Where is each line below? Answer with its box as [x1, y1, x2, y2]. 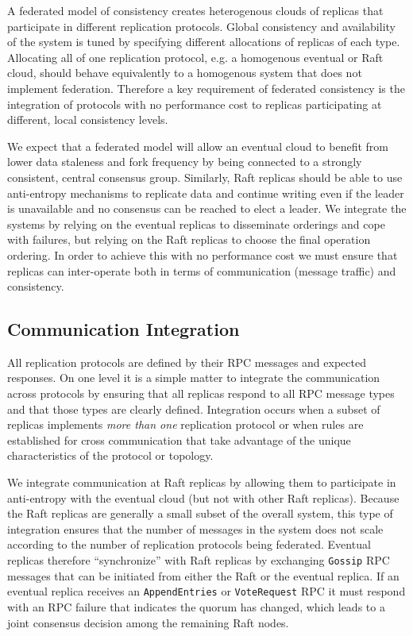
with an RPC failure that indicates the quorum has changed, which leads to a [7, 598, 385, 615]
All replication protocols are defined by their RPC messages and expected [7, 353, 366, 370]
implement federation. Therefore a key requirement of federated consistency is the [7, 79, 405, 96]
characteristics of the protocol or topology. [7, 447, 214, 464]
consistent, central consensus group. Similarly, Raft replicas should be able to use [7, 168, 403, 185]
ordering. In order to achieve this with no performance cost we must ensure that [7, 246, 398, 263]
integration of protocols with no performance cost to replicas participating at [7, 95, 382, 112]
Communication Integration [7, 317, 240, 341]
